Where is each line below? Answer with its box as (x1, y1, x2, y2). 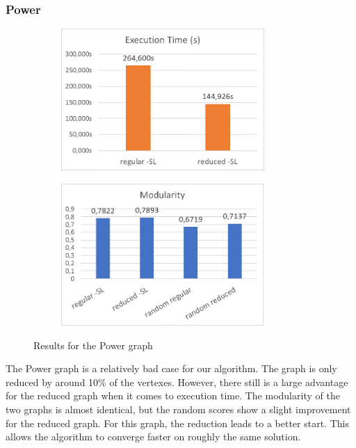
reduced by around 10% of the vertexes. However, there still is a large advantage (6, 374, 348, 389)
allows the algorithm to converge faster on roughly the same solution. (6, 429, 301, 444)
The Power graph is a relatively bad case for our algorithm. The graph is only (6, 361, 337, 376)
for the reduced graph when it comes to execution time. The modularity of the (6, 388, 340, 403)
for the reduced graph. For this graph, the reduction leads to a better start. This (6, 415, 349, 430)
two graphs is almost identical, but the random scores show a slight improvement (6, 401, 351, 416)
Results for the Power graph (33, 337, 153, 352)
